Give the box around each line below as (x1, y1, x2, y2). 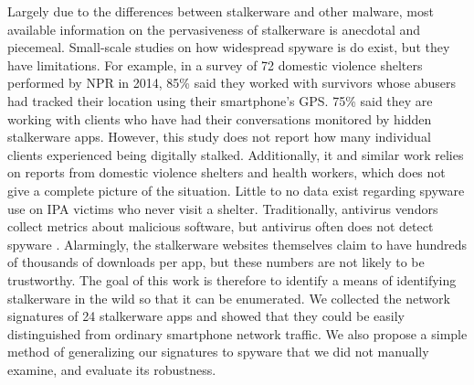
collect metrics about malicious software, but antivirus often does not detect (7, 217, 434, 236)
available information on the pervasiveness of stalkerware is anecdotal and (7, 19, 421, 38)
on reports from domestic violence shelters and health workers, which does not (7, 163, 446, 182)
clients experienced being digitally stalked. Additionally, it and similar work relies (7, 144, 464, 164)
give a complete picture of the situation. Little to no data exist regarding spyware (7, 180, 465, 199)
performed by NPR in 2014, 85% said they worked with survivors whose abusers (7, 73, 457, 92)
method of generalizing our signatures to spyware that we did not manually (7, 342, 429, 361)
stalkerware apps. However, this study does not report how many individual (7, 127, 431, 146)
